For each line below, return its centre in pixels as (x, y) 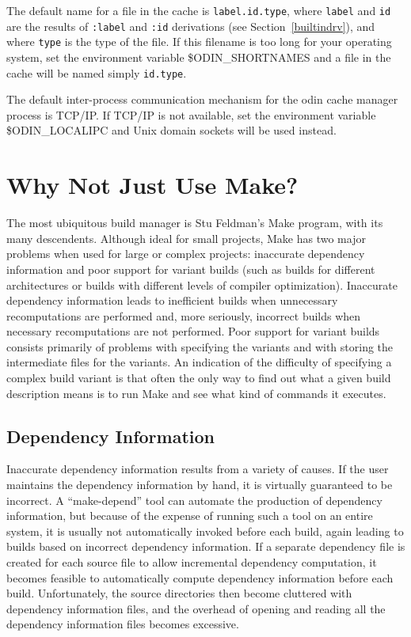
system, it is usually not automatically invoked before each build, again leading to (205, 531)
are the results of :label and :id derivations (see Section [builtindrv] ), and (191, 26)
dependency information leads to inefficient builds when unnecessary (172, 300)
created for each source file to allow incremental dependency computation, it (192, 562)
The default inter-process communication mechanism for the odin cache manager (202, 99)
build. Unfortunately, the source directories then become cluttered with (179, 593)
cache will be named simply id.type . (97, 72)
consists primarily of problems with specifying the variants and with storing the (200, 346)
